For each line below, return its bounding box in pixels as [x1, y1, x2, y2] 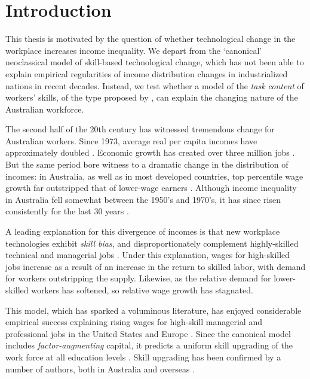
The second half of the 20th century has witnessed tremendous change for [5, 123, 275, 135]
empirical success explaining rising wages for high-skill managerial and [5, 316, 262, 328]
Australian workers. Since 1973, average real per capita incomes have [5, 134, 257, 147]
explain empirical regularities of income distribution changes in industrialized [5, 67, 288, 80]
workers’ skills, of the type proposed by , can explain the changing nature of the [5, 91, 298, 104]
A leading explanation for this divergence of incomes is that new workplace [5, 225, 280, 238]
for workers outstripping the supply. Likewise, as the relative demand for [5, 272, 271, 284]
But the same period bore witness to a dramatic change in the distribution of [5, 158, 288, 171]
